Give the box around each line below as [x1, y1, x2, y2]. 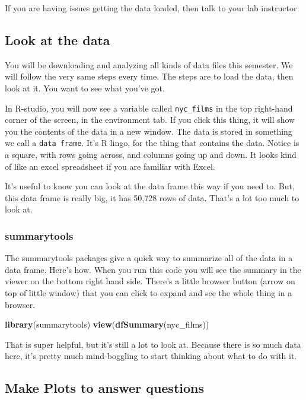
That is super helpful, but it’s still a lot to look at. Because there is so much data [5, 338, 301, 350]
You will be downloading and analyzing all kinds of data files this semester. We [5, 58, 293, 71]
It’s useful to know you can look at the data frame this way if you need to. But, [5, 180, 295, 192]
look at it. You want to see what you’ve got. [5, 81, 165, 94]
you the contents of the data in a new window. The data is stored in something [5, 125, 292, 137]
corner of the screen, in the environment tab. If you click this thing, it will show [5, 113, 295, 126]
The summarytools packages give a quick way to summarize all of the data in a [5, 252, 293, 264]
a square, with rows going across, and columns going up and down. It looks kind [5, 148, 297, 161]
